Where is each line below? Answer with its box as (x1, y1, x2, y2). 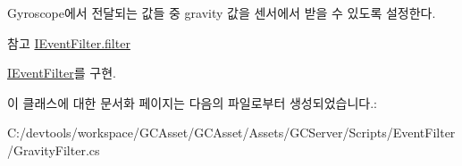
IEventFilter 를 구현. (7, 63, 116, 82)
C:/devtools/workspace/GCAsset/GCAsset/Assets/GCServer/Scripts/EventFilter (7, 123, 456, 142)
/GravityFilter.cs (7, 140, 100, 159)
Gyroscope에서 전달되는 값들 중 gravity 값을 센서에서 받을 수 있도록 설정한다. (7, 4, 436, 21)
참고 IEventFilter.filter (7, 33, 130, 52)
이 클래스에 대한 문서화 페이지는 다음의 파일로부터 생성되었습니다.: (7, 93, 377, 112)
